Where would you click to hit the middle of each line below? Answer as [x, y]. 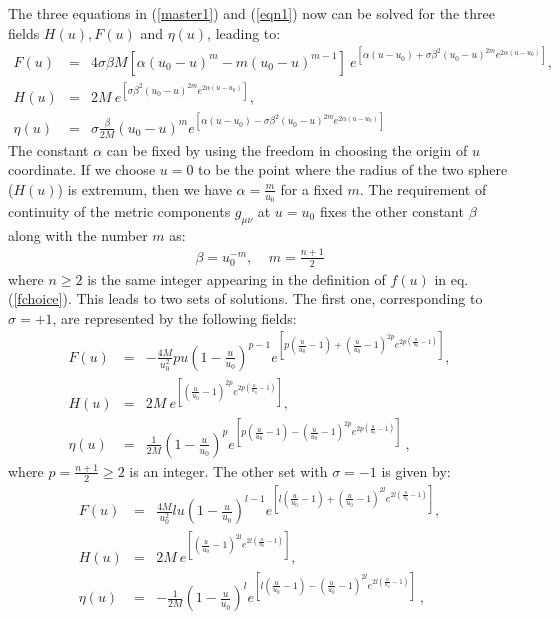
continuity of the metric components [119, 211]
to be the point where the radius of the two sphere [353, 169]
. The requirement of [423, 188]
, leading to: [244, 32]
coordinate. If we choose [82, 169]
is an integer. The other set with [228, 470]
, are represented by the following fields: [174, 317]
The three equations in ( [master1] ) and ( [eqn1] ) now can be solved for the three [251, 13]
